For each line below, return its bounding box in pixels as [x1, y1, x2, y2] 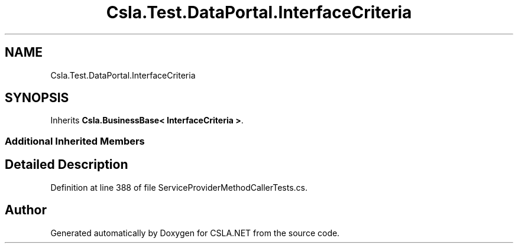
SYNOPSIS [5, 90, 69, 106]
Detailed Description [5, 157, 128, 172]
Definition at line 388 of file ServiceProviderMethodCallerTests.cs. [50, 182, 308, 192]
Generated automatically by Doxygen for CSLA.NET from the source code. [50, 227, 340, 238]
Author [5, 203, 47, 218]
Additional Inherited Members [5, 135, 145, 147]
